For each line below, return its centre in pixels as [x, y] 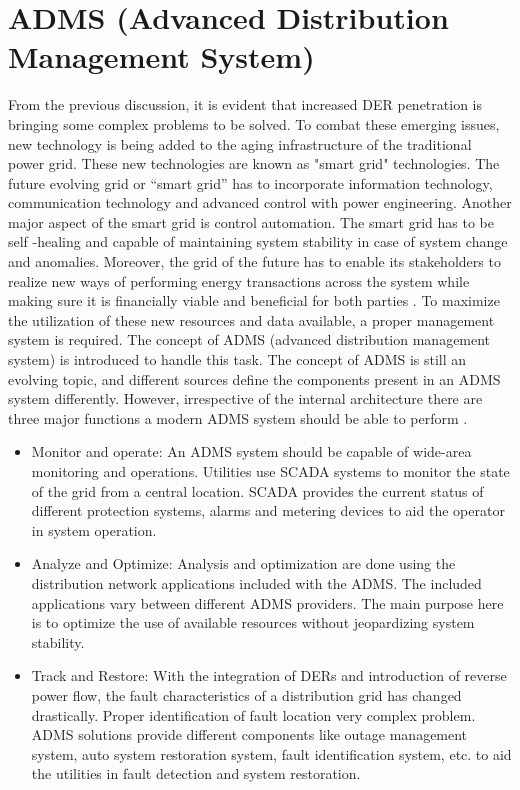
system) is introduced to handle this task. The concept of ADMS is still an [237, 359]
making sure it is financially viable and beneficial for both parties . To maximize [254, 300]
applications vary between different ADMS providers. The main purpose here [267, 602]
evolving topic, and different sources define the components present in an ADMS [254, 378]
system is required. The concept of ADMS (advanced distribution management [249, 339]
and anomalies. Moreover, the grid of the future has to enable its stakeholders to [254, 261]
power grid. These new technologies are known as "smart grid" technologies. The [254, 163]
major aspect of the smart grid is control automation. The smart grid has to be [251, 221]
